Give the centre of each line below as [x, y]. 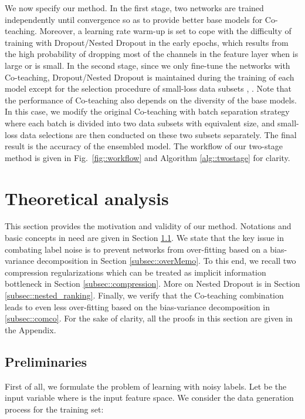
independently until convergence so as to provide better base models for [134, 19]
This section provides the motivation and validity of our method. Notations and [148, 226]
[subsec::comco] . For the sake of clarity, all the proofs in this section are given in [149, 318]
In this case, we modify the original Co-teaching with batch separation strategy [147, 111]
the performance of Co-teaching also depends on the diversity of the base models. [151, 100]
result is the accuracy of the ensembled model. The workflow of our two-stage [144, 146]
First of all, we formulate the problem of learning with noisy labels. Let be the [146, 386]
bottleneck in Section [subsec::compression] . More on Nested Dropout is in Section [152, 284]
